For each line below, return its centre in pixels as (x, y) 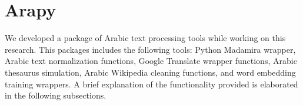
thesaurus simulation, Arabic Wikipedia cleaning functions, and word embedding (150, 72)
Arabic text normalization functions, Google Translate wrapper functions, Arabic (151, 61)
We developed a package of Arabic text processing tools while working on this (145, 38)
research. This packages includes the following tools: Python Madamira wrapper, (150, 49)
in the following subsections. (56, 95)
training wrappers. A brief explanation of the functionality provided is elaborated (151, 84)
